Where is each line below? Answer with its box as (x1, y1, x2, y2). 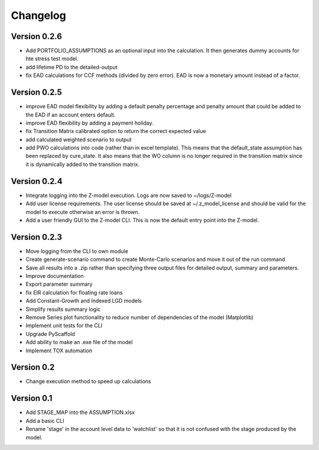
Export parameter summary (25, 281, 93, 288)
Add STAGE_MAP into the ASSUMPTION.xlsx (25, 409, 135, 416)
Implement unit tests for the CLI (25, 322, 103, 329)
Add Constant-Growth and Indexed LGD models (25, 297, 142, 305)
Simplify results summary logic (25, 305, 101, 313)
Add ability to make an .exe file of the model (25, 339, 133, 346)
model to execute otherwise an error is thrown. (25, 208, 140, 215)
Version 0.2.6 (11, 31, 62, 41)
